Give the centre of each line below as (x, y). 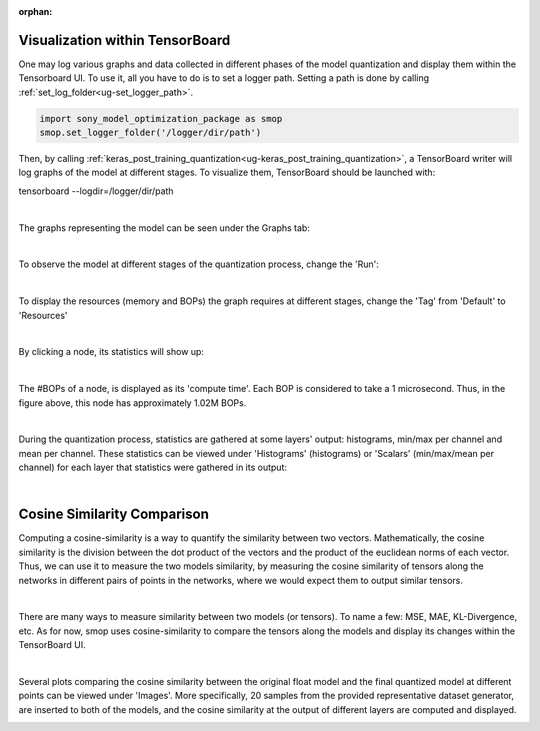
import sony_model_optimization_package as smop (161, 118)
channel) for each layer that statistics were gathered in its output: (152, 467)
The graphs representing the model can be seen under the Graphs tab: (164, 227)
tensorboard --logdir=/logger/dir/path (96, 191)
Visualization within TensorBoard (124, 40)
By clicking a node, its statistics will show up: (111, 352)
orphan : (35, 11)
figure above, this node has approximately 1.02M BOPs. (132, 402)
